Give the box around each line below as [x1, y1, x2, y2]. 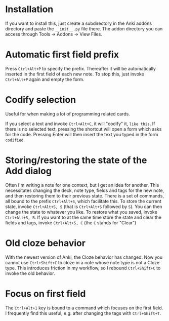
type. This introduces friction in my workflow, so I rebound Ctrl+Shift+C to [5, 265, 161, 271]
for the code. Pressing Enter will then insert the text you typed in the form [5, 131, 158, 137]
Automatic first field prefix [5, 49, 119, 60]
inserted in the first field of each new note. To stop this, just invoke [5, 71, 144, 77]
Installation [5, 4, 54, 15]
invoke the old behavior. [5, 270, 55, 276]
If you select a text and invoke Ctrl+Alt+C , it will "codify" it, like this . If [5, 121, 155, 127]
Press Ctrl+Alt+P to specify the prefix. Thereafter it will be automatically [5, 65, 156, 71]
